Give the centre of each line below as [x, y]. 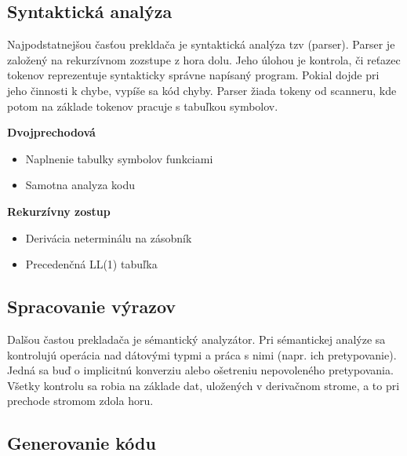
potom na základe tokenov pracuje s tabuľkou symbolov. [143, 106]
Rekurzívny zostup [59, 211]
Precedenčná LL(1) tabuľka [91, 264]
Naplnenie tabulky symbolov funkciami [119, 158]
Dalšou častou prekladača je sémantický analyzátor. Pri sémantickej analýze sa [196, 339]
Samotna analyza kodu [80, 185]
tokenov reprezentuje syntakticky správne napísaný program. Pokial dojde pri [193, 75]
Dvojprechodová [51, 132]
